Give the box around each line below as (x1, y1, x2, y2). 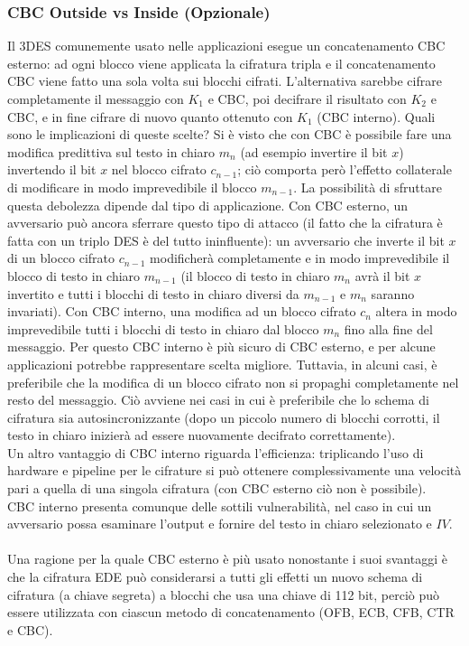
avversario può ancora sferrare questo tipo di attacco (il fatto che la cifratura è (7, 213, 443, 232)
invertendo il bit (7, 160, 97, 179)
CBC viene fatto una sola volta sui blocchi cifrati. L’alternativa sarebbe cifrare (7, 71, 442, 90)
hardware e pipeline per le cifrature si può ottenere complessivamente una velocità (7, 461, 462, 480)
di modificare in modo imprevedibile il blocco (7, 177, 257, 196)
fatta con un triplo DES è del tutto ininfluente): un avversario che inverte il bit (7, 230, 445, 249)
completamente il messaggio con (7, 89, 184, 108)
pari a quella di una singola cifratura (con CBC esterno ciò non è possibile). (7, 479, 427, 498)
